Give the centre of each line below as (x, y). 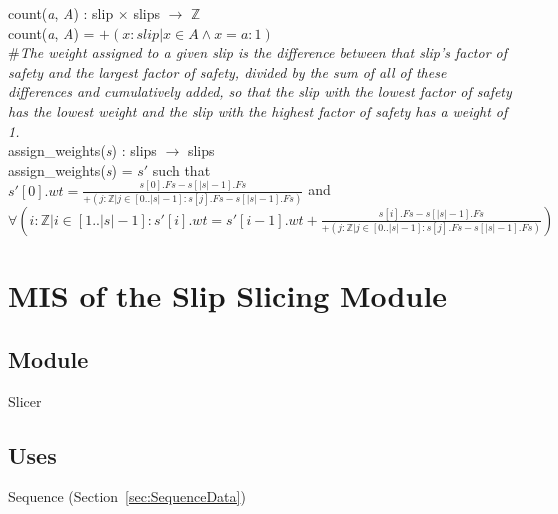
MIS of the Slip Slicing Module (228, 295)
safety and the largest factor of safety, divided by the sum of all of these (227, 71)
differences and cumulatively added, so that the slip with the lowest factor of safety (260, 91)
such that (181, 169)
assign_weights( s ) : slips (82, 150)
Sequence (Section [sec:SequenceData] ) (127, 496)
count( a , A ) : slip (61, 13)
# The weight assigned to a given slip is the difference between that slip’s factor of (258, 52)
